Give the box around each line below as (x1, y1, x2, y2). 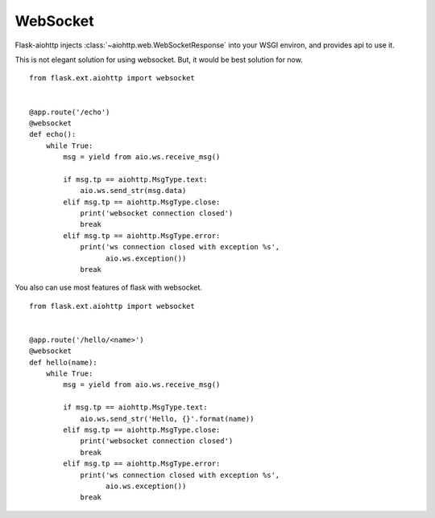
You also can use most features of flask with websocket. (14, 282, 203, 293)
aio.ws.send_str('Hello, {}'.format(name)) (80, 414, 255, 423)
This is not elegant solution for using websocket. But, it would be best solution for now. (14, 55, 304, 64)
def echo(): (29, 129, 77, 139)
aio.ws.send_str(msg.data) (80, 186, 187, 195)
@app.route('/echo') (29, 107, 110, 117)
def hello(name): (29, 358, 97, 367)
